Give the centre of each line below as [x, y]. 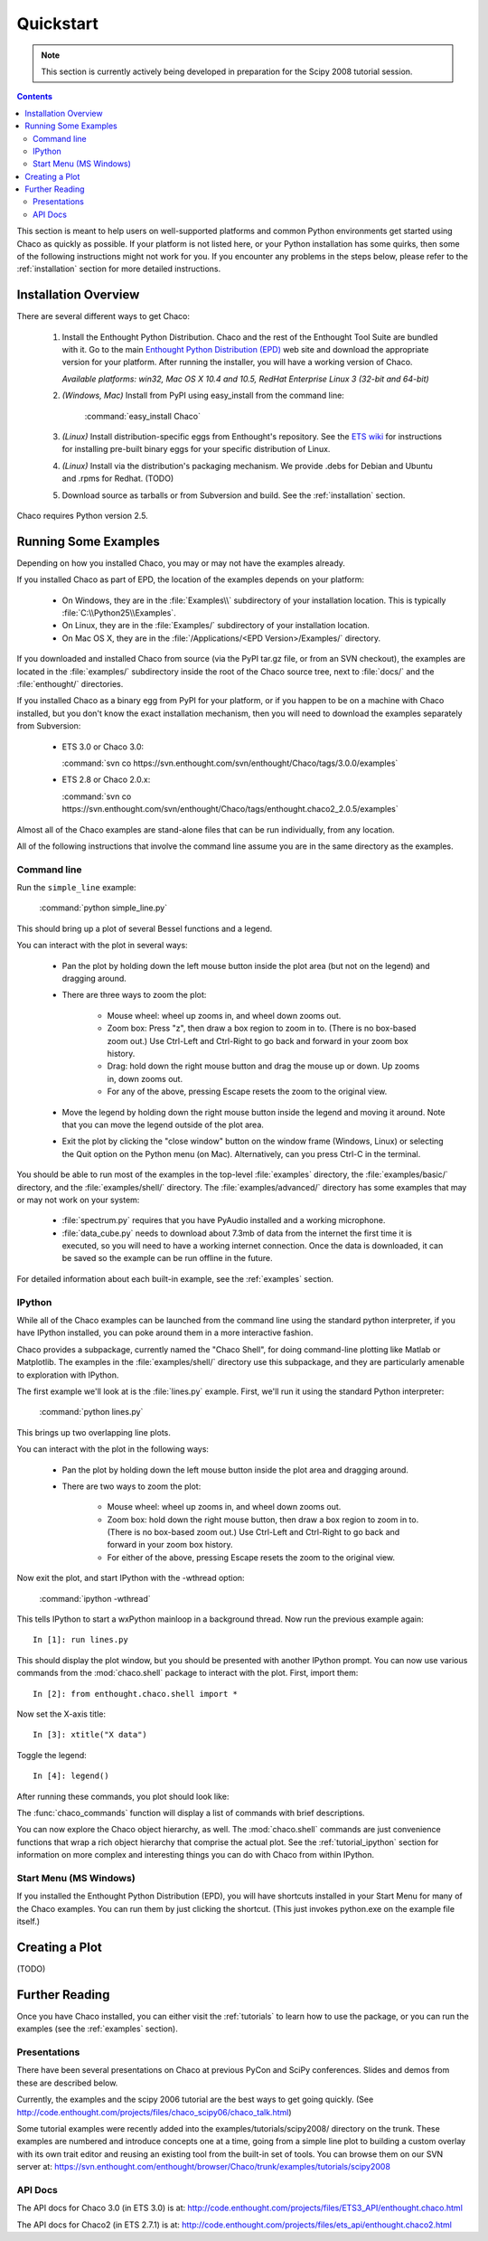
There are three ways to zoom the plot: [134, 995]
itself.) [28, 1922]
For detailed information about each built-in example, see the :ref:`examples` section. [175, 1278]
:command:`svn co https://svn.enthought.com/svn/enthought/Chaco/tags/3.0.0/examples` [230, 763]
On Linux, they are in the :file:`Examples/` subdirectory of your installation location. [216, 626]
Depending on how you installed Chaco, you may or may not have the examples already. [181, 563]
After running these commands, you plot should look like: [123, 1796]
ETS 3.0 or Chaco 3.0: [103, 747]
